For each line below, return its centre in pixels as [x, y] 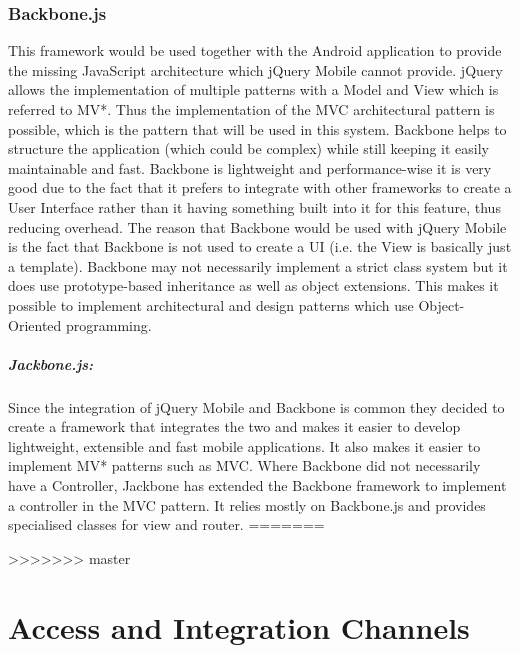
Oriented [35, 324]
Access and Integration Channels [239, 626]
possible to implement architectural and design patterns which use [211, 304]
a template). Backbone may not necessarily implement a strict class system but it [258, 265]
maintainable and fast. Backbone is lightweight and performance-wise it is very [250, 167]
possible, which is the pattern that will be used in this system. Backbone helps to [257, 128]
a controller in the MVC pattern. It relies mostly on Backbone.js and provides [247, 504]
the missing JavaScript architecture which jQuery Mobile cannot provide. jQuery [255, 69]
